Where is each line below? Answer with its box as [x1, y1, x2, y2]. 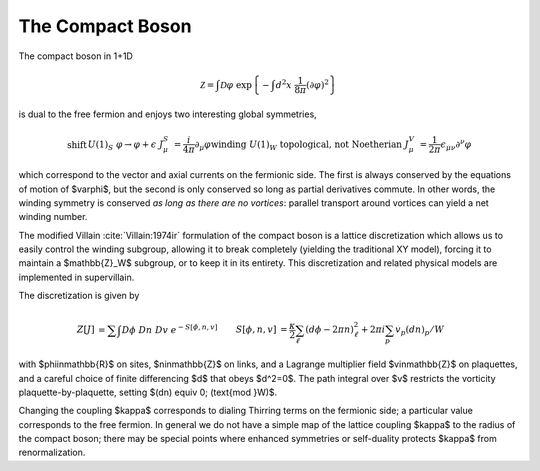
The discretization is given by [18, 290, 140, 302]
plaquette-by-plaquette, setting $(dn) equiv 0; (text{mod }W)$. [18, 386, 278, 398]
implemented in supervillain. [18, 271, 135, 283]
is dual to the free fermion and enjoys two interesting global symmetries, [18, 108, 317, 120]
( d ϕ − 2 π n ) [305, 324, 354, 335]
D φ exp [220, 79, 252, 90]
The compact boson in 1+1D [18, 50, 134, 62]
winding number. [18, 211, 88, 223]
